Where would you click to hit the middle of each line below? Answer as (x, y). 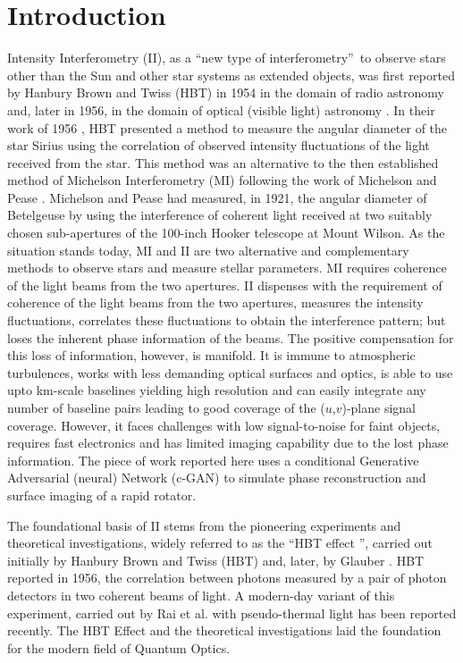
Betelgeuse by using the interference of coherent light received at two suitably (220, 215)
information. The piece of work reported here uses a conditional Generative (213, 460)
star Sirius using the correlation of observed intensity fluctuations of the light (219, 145)
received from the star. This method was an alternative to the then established (223, 162)
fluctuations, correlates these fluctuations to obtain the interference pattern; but (227, 320)
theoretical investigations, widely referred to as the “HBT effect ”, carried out (220, 543)
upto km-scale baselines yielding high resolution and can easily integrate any (217, 390)
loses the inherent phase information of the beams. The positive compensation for (231, 337)
